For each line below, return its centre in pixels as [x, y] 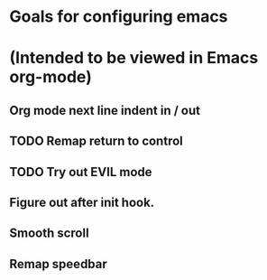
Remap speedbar [59, 264]
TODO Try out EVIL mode [81, 172]
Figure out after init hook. [82, 202]
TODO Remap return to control [96, 141]
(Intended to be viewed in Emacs [134, 58]
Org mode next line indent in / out [105, 110]
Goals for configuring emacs [119, 17]
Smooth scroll [49, 233]
